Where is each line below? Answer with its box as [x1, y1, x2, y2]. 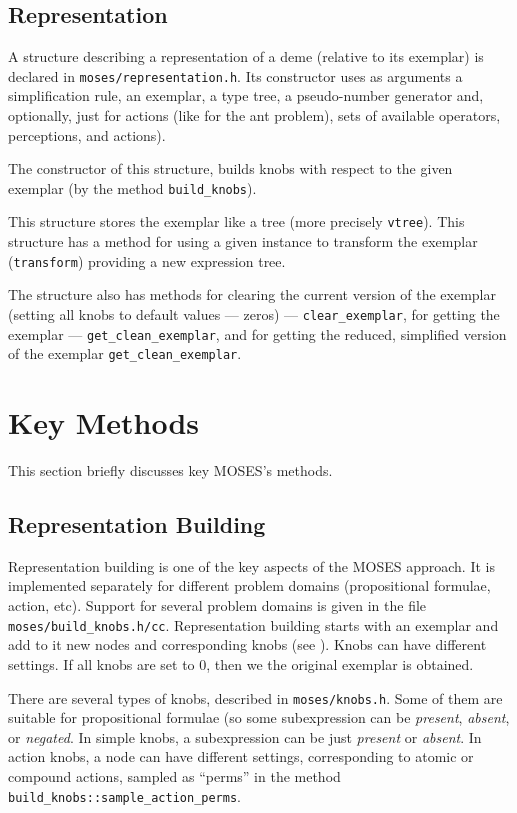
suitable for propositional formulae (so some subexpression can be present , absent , [8, 707, 510, 728]
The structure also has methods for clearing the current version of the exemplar [8, 284, 496, 305]
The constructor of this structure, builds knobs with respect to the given [8, 158, 453, 179]
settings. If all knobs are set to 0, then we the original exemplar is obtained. [8, 653, 474, 674]
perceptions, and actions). [8, 124, 166, 145]
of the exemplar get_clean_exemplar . [8, 343, 242, 364]
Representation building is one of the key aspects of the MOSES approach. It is [8, 555, 495, 576]
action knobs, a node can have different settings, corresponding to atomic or [8, 746, 474, 767]
